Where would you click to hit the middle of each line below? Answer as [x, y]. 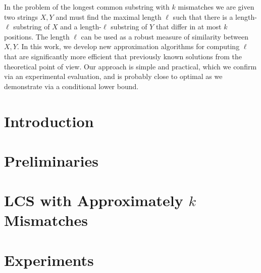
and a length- [81, 27]
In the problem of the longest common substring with [87, 7]
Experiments [49, 260]
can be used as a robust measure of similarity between [165, 36]
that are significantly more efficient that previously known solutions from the [123, 56]
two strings [21, 16]
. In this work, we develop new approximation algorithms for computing [128, 46]
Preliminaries [51, 160]
